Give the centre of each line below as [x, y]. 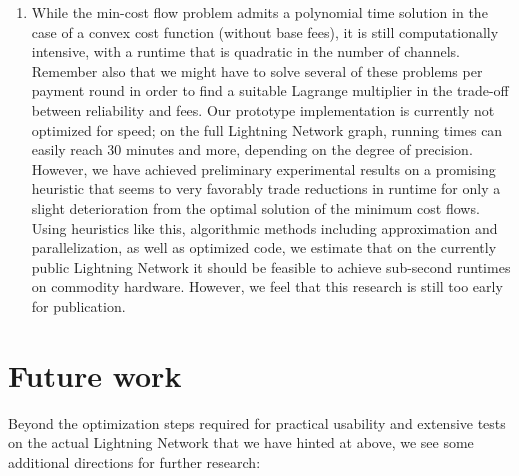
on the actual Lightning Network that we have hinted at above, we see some [241, 442]
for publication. [78, 305]
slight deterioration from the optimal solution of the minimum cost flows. [255, 207]
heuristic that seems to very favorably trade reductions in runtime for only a [266, 188]
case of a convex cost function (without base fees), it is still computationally [265, 31]
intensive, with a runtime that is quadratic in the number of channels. [245, 51]
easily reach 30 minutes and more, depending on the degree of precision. [252, 149]
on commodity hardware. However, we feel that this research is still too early [267, 286]
